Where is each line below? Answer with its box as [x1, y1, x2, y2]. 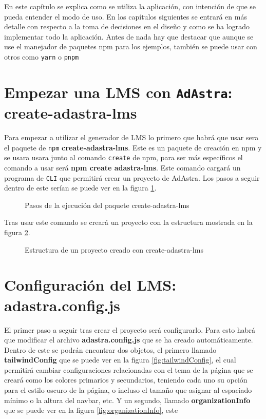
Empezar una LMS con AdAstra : [4, 81, 233, 102]
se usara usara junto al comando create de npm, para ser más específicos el [4, 152, 243, 163]
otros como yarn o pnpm [4, 51, 79, 62]
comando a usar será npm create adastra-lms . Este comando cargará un [4, 162, 241, 173]
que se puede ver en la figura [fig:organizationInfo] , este [4, 405, 178, 415]
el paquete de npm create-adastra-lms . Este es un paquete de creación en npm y [4, 142, 262, 153]
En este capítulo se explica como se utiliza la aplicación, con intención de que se [4, 1, 256, 11]
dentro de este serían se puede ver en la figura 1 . [4, 182, 157, 193]
